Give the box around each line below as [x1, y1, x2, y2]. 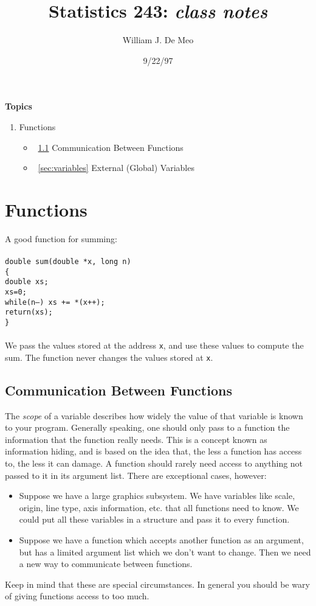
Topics [5, 100, 32, 113]
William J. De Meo [122, 33, 194, 46]
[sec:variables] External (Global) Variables [38, 161, 194, 174]
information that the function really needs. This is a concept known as [5, 433, 267, 445]
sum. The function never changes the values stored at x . [5, 350, 213, 363]
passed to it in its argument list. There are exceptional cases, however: [5, 468, 267, 481]
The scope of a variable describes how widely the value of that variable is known [5, 409, 303, 422]
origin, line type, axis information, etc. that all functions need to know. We [19, 501, 299, 514]
